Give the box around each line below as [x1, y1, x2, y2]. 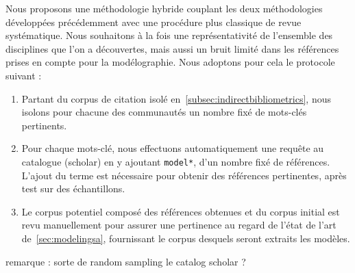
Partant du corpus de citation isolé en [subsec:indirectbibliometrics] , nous [21, 91, 331, 105]
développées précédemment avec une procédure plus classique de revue [5, 14, 302, 29]
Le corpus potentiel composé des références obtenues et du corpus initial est [21, 204, 340, 218]
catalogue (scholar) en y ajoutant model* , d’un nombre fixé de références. [21, 154, 330, 168]
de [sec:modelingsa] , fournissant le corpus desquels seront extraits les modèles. [21, 231, 350, 245]
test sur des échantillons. [21, 181, 125, 196]
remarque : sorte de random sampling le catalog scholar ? [5, 254, 246, 268]
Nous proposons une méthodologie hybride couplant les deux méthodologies [5, 1, 323, 15]
